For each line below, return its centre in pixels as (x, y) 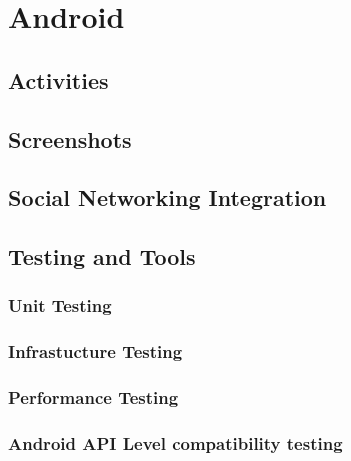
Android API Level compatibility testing (175, 442)
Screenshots (70, 138)
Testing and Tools (102, 256)
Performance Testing (93, 397)
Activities (58, 79)
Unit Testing (60, 305)
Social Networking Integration (167, 197)
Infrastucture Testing (95, 351)
